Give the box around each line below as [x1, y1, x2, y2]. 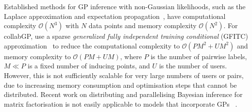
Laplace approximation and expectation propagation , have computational [4, 11, 226, 21]
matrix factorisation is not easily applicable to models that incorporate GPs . [4, 98, 237, 109]
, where [120, 51, 142, 61]
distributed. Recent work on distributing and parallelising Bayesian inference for [4, 89, 243, 99]
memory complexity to [4, 51, 71, 61]
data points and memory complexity [88, 20, 197, 31]
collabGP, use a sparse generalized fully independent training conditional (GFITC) [4, 31, 248, 41]
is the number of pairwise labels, [151, 51, 247, 61]
